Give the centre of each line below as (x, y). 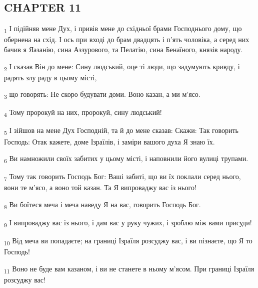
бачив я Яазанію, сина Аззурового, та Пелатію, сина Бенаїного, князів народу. (123, 49)
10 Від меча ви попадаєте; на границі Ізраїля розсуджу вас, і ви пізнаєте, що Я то (128, 241)
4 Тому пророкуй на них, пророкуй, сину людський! (83, 113)
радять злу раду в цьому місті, (50, 77)
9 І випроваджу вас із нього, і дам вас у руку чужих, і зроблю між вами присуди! (128, 223)
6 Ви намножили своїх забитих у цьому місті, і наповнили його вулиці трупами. (126, 159)
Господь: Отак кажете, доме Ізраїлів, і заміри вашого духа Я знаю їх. (109, 141)
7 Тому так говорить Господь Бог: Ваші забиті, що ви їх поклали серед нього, (122, 177)
